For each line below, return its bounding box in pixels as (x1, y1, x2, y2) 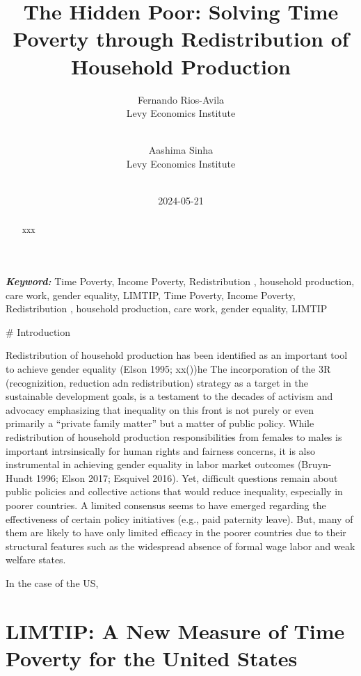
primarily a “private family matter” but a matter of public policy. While (6, 416, 314, 430)
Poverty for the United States (6, 643, 298, 672)
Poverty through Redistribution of (13, 24, 349, 53)
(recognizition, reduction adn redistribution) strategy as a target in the (6, 375, 308, 389)
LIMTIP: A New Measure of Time (6, 616, 345, 645)
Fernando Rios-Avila (137, 92, 225, 106)
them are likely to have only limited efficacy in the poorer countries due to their (6, 525, 346, 540)
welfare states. (6, 552, 66, 567)
